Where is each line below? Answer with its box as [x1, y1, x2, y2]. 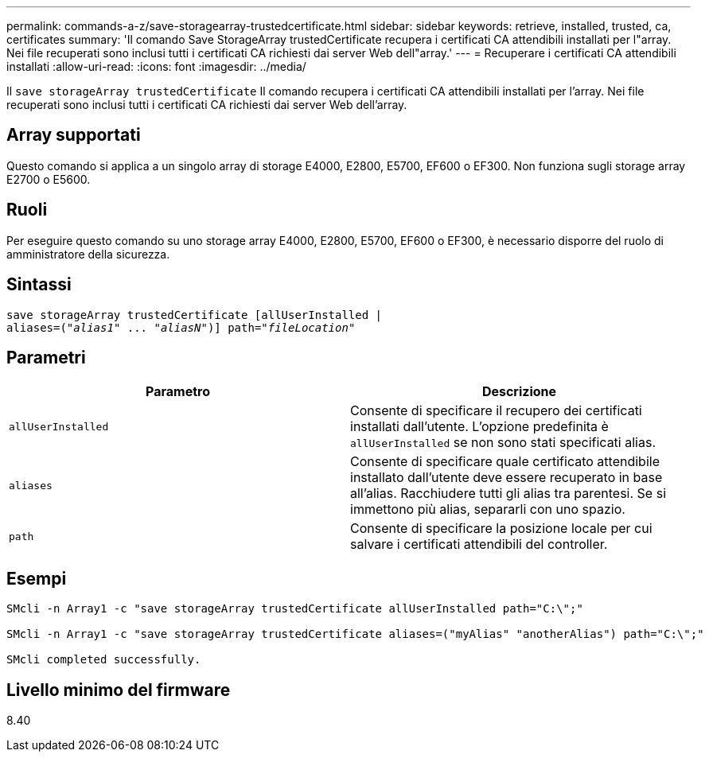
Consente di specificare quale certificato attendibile [350, 453, 660, 470]
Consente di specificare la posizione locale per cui [350, 520, 653, 537]
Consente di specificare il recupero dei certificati [350, 402, 642, 419]
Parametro [146, 383, 210, 400]
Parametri [6, 347, 86, 367]
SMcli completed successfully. [6, 653, 201, 667]
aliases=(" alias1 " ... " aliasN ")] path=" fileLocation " [6, 321, 356, 334]
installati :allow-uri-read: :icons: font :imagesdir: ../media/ [6, 60, 306, 73]
